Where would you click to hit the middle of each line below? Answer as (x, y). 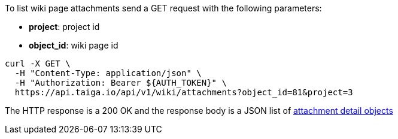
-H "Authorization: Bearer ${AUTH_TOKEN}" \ (121, 83)
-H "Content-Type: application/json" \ (108, 73)
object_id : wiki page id (74, 45)
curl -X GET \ (38, 64)
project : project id (64, 27)
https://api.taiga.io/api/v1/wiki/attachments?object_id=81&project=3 (184, 92)
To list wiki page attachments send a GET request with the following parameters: (163, 8)
